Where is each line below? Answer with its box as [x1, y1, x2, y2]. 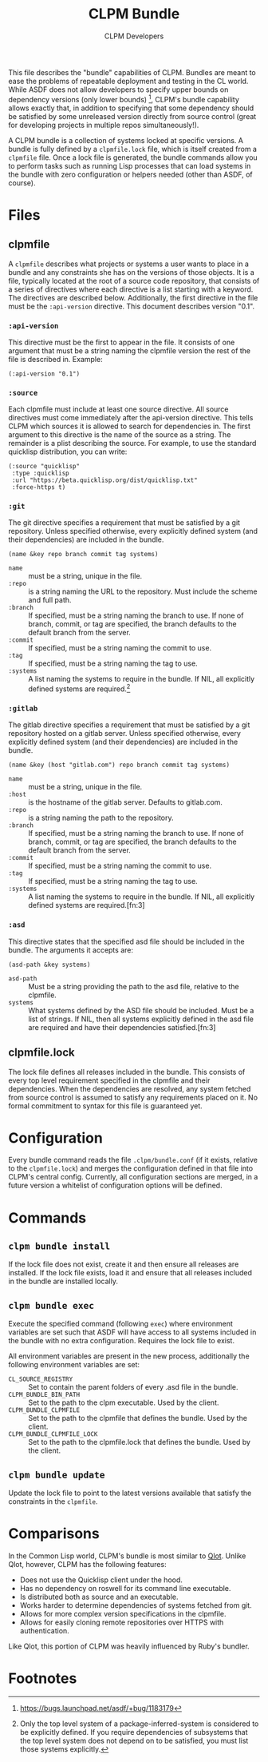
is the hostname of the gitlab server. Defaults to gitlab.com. [28, 797, 223, 807]
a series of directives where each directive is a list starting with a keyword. [8, 284, 254, 294]
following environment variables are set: [8, 1360, 140, 1370]
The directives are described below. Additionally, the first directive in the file [8, 292, 258, 302]
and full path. [28, 595, 72, 605]
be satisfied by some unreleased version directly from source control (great [8, 111, 257, 121]
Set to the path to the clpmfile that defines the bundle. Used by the [28, 1414, 247, 1423]
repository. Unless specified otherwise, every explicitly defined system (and [8, 527, 258, 536]
